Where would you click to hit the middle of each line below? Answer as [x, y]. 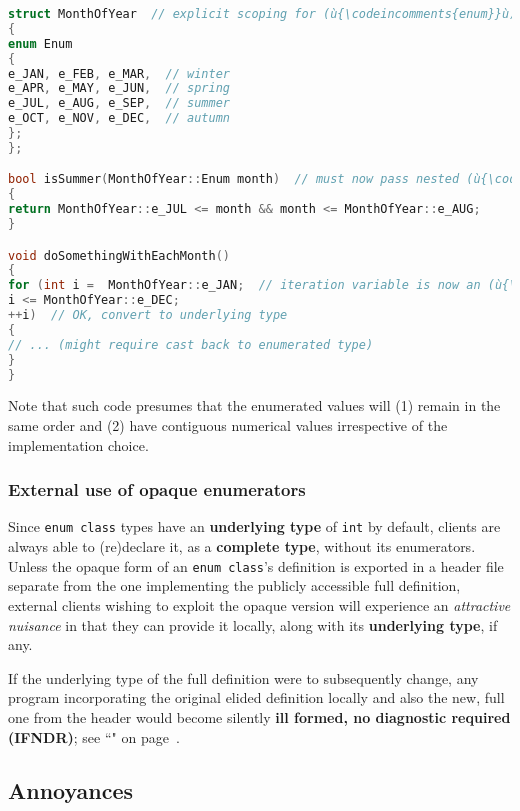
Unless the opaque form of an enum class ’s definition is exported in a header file [256, 565]
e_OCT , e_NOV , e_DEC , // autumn [119, 118]
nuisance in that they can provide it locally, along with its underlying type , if [253, 624]
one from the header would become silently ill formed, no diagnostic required [259, 716]
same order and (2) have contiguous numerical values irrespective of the [228, 425]
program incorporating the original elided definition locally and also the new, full [256, 697]
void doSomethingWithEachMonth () [119, 255]
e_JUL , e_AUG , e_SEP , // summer [119, 103]
